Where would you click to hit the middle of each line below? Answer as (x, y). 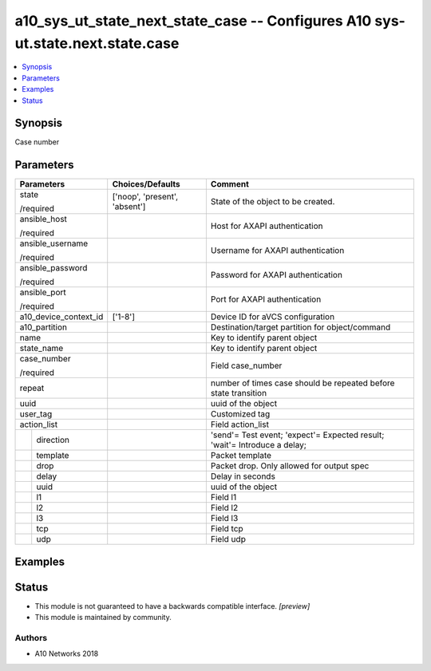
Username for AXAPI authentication (277, 251)
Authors (31, 638)
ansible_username (54, 243)
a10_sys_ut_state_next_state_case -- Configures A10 (193, 21)
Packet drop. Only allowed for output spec (290, 466)
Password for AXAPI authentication (277, 275)
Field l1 (223, 497)
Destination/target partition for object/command (301, 327)
